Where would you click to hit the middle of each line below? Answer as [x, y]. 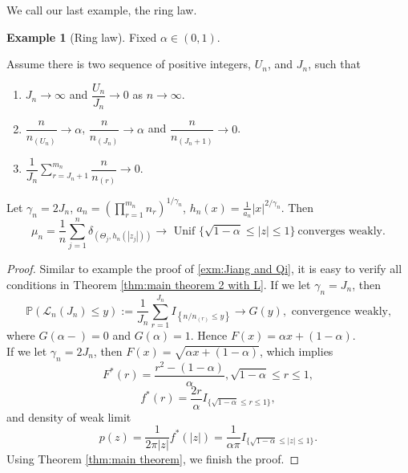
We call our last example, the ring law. [102, 10]
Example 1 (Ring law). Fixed [82, 37]
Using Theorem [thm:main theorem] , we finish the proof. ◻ [153, 459]
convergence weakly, [341, 311]
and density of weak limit [69, 416]
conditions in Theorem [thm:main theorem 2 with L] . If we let [159, 284]
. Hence [209, 335]
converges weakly [340, 231]
